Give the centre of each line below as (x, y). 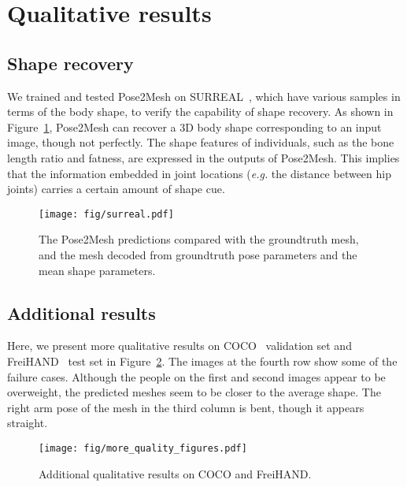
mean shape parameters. (97, 270)
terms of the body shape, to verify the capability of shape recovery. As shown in (200, 112)
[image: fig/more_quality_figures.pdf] (143, 448)
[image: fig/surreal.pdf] (106, 214)
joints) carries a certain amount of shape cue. (116, 189)
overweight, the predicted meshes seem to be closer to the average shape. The (194, 392)
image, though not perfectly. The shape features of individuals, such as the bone (201, 142)
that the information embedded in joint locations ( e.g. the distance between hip (199, 173)
